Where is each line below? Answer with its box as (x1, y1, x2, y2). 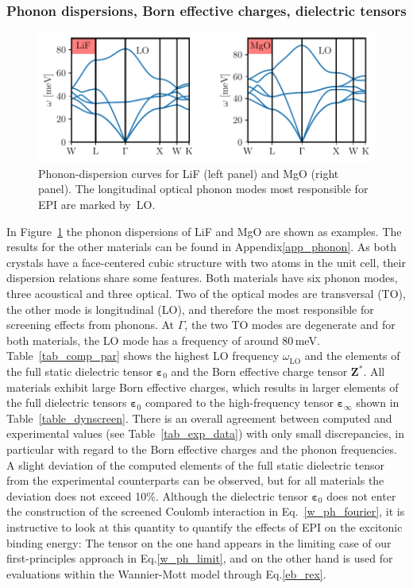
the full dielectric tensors (6, 394, 127, 411)
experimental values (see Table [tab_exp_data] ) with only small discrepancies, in (6, 425, 404, 442)
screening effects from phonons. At (6, 316, 175, 333)
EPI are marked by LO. (38, 196, 156, 213)
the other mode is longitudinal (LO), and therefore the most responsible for (6, 300, 374, 317)
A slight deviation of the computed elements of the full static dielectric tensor (6, 456, 384, 473)
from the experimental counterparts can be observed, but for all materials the (6, 472, 384, 489)
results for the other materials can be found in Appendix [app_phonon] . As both (6, 238, 396, 255)
